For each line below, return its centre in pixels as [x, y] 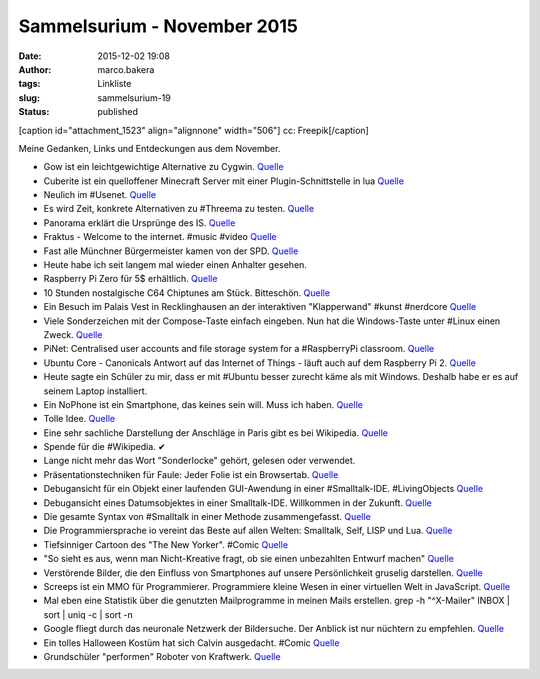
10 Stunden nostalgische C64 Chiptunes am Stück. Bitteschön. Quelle [186, 292]
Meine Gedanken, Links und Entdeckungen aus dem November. [149, 148]
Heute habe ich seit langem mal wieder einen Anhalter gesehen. [175, 265]
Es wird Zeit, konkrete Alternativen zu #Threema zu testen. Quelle [179, 209]
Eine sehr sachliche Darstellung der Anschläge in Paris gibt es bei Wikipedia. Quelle [216, 432]
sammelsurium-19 [134, 97]
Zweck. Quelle [73, 334]
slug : [29, 97]
